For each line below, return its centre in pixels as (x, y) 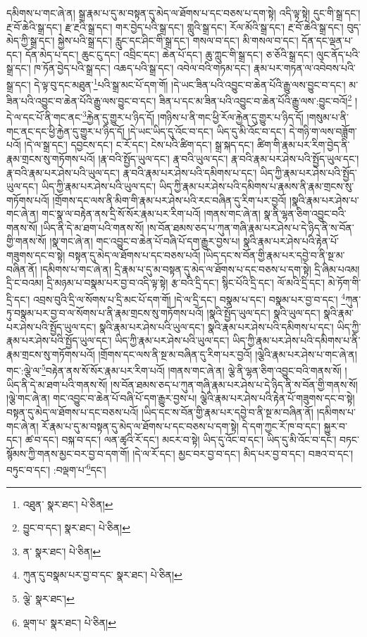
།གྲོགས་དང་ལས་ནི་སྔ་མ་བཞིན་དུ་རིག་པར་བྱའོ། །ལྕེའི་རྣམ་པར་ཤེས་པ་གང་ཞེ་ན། (228, 354)
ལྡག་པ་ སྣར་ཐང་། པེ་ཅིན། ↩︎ (69, 622)
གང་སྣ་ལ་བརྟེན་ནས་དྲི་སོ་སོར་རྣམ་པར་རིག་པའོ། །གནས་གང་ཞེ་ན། (151, 214)
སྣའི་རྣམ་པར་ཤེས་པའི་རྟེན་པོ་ (291, 241)
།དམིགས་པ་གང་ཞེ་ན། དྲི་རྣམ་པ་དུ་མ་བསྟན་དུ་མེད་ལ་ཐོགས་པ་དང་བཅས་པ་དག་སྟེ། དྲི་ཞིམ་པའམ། (200, 269)
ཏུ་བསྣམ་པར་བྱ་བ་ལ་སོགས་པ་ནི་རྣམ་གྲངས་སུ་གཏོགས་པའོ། (105, 313)
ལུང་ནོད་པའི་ (338, 54)
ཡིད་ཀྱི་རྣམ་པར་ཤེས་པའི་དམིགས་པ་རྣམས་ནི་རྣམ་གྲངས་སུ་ (256, 186)
